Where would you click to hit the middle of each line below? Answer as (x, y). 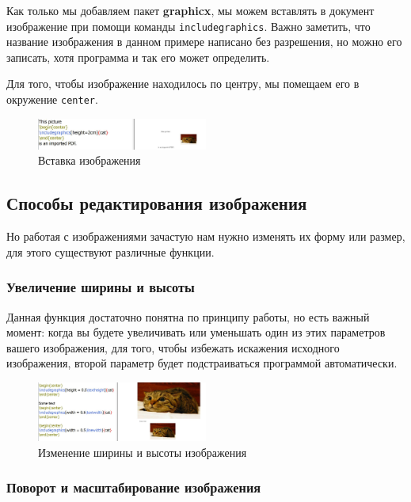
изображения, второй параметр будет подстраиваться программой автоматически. (202, 363)
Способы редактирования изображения (157, 203)
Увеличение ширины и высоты (101, 287)
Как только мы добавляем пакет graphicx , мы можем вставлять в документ (190, 10)
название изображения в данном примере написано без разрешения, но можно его (204, 42)
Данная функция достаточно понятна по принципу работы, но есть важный (188, 316)
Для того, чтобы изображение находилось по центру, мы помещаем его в (183, 84)
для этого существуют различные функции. (110, 251)
